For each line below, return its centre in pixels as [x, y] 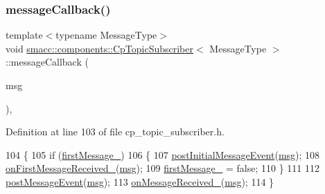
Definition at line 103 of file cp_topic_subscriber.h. [115, 132]
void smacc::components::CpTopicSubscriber [100, 48]
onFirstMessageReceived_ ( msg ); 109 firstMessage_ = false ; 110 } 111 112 [162, 168]
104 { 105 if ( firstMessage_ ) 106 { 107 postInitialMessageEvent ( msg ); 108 [163, 154]
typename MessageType [106, 35]
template [24, 35]
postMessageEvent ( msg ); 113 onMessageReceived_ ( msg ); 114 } [140, 181]
